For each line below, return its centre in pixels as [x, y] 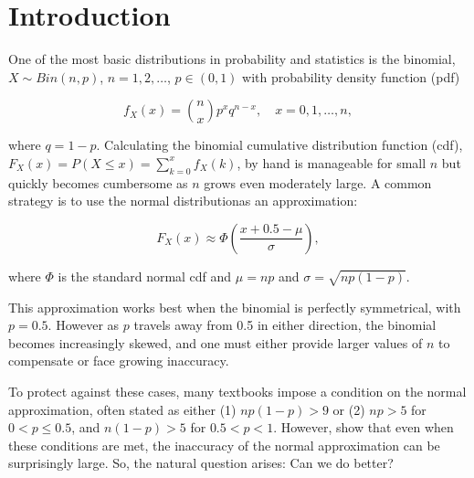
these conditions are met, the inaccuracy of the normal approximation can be [224, 445]
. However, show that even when [363, 427]
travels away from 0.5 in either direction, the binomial [285, 325]
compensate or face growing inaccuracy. [119, 361]
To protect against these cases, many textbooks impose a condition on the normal [237, 392]
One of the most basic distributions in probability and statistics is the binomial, [232, 59]
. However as [84, 325]
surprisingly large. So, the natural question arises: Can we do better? [201, 463]
